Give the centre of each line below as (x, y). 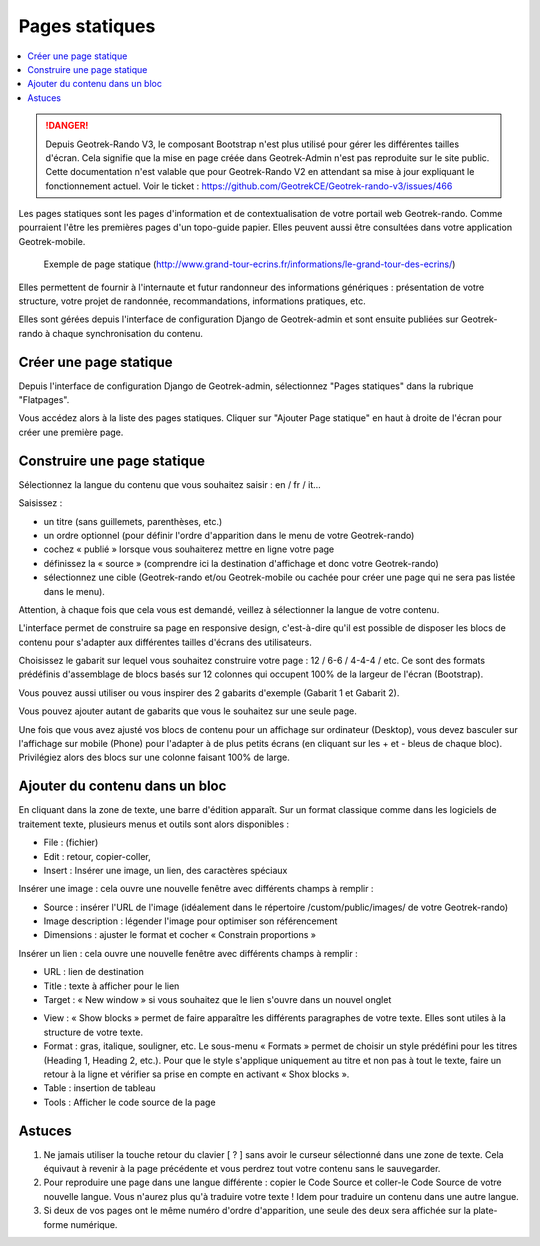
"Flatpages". (44, 400)
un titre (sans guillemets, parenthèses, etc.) (133, 521)
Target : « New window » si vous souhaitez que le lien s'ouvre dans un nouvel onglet (217, 1000)
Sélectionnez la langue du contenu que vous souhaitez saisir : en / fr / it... (170, 484)
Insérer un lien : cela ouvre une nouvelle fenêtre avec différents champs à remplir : (188, 953)
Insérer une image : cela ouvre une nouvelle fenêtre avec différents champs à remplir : (196, 889)
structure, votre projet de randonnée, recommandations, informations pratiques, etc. (192, 301)
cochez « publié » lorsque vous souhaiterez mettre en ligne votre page (189, 549)
